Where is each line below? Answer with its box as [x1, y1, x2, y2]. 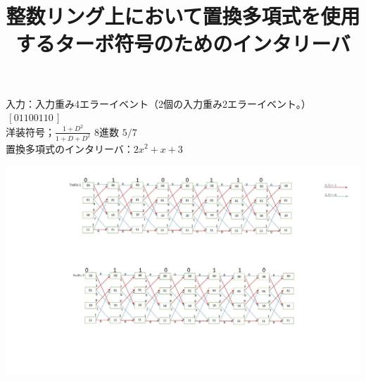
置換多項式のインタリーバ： [6, 141, 134, 156]
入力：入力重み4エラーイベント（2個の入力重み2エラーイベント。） [6, 96, 311, 111]
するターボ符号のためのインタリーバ [15, 29, 351, 58]
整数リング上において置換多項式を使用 [6, 1, 360, 30]
